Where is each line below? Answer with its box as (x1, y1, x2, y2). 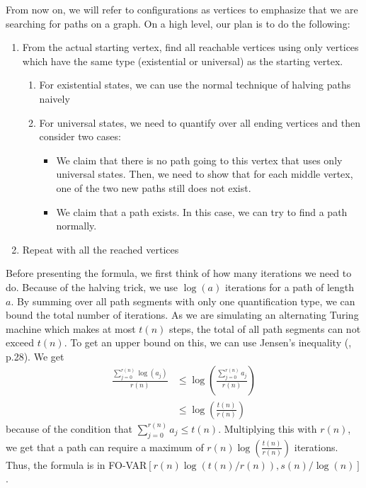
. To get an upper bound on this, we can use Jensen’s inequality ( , (64, 335, 352, 350)
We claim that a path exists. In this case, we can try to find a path (56, 204, 348, 219)
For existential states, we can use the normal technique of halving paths (39, 77, 351, 92)
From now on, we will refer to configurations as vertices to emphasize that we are (6, 2, 358, 16)
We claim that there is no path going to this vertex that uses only (56, 152, 343, 167)
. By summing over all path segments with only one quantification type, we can (11, 293, 355, 308)
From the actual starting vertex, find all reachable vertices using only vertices (22, 40, 359, 55)
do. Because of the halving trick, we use (6, 279, 178, 294)
